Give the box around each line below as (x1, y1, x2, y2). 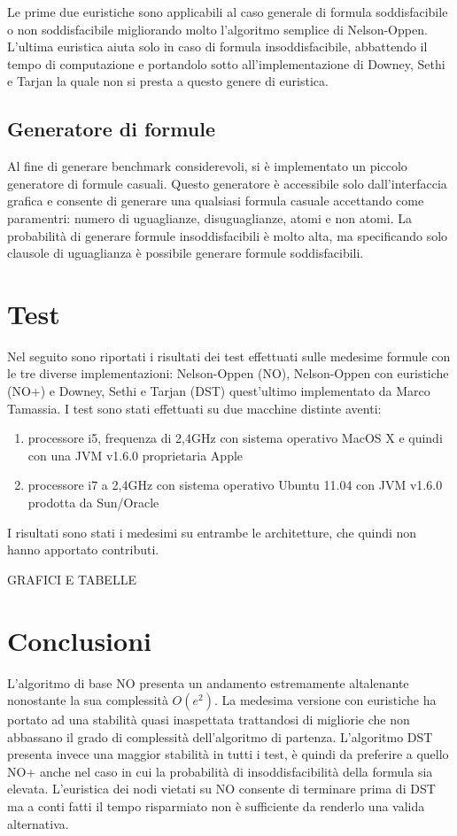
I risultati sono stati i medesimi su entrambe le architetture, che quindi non (7, 522, 417, 541)
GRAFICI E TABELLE (7, 569, 136, 588)
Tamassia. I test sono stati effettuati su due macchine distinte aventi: (7, 399, 382, 417)
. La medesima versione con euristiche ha (213, 691, 437, 709)
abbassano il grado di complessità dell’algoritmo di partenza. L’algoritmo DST (7, 727, 433, 746)
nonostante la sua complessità (7, 691, 168, 709)
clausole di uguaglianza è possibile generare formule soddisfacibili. (7, 244, 364, 262)
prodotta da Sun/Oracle (27, 493, 159, 512)
